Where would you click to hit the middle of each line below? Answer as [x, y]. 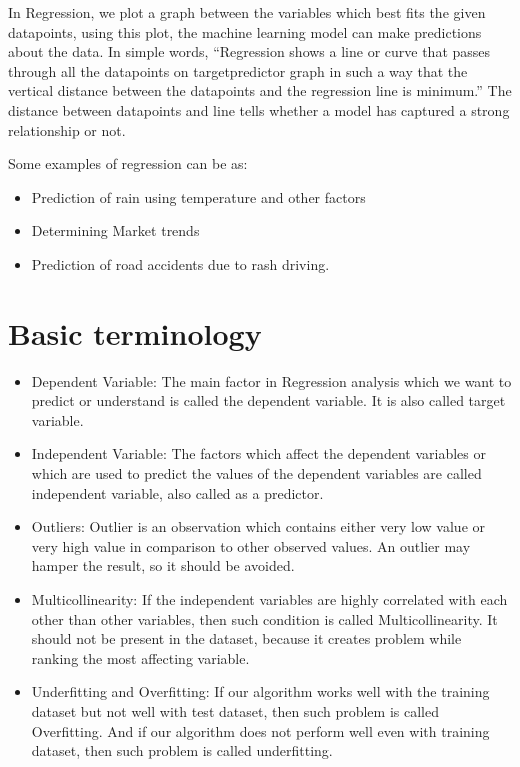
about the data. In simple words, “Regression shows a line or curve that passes [249, 51]
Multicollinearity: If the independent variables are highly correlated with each [269, 599]
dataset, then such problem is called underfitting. [182, 750]
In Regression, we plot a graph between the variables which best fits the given [247, 12]
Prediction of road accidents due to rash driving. [180, 263]
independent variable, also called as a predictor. [177, 492]
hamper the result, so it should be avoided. [163, 565]
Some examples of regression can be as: [128, 163]
